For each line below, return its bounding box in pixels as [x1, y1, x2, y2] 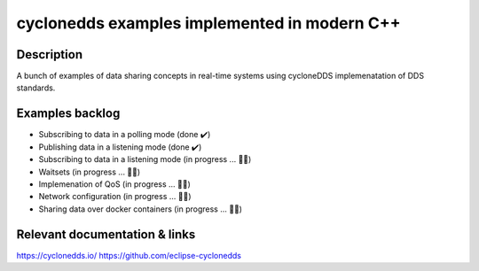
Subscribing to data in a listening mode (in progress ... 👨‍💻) [38, 154, 252, 165]
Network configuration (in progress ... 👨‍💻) [38, 191, 192, 202]
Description [16, 47, 83, 62]
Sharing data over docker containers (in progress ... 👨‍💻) [38, 204, 243, 214]
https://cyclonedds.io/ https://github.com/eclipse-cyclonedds [16, 250, 241, 260]
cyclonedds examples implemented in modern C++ [16, 13, 401, 33]
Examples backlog [16, 106, 121, 121]
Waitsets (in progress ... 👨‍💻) [38, 166, 141, 177]
